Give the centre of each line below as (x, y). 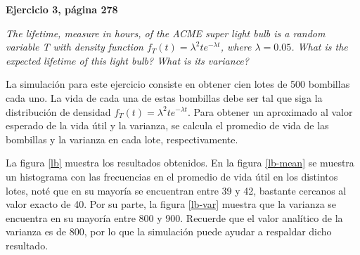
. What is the (320, 47)
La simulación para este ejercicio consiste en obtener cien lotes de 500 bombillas (178, 84)
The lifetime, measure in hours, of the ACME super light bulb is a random (166, 33)
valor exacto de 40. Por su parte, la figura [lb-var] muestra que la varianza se (171, 204)
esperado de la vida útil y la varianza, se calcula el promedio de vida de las (167, 125)
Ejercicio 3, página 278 (62, 9)
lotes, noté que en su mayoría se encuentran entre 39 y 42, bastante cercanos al (176, 190)
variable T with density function (75, 47)
